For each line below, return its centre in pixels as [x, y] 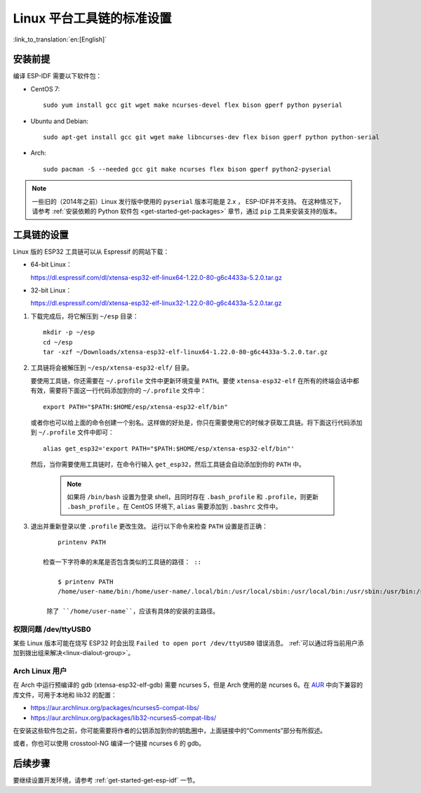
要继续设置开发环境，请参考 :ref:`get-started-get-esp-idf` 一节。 [106, 780]
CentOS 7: [45, 89]
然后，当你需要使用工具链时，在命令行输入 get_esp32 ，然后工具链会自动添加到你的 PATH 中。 [168, 465]
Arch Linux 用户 [40, 671]
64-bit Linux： [52, 264]
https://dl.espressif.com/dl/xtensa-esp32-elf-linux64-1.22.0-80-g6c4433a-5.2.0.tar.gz [156, 277]
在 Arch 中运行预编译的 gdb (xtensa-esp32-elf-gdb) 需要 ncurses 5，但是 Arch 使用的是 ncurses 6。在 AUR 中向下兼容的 [188, 685]
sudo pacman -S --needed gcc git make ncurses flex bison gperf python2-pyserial [187, 169]
